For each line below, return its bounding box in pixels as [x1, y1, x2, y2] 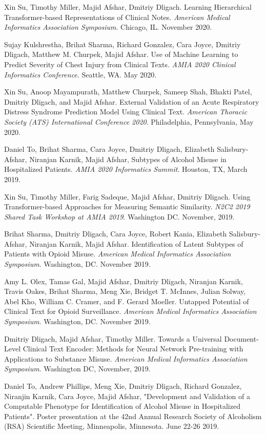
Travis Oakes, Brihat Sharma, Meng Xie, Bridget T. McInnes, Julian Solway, [4, 286, 246, 296]
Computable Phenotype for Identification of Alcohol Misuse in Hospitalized [4, 401, 240, 411]
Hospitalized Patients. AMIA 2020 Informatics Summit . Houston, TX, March [4, 164, 248, 174]
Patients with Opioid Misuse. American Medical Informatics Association [4, 248, 231, 259]
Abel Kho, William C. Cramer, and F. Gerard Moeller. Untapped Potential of [4, 295, 249, 306]
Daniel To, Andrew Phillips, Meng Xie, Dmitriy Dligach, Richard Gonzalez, [4, 381, 242, 391]
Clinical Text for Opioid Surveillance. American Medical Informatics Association [4, 306, 257, 317]
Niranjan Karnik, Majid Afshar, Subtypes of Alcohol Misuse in [29, 153, 227, 164]
